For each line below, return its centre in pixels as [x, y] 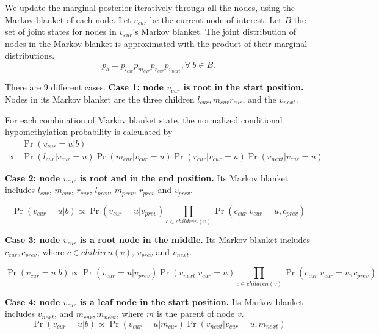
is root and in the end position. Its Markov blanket [184, 177]
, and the [259, 99]
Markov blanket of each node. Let [68, 19]
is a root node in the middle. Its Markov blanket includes [195, 240]
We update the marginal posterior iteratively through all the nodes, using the [150, 7]
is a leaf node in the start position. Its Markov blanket [191, 301]
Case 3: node [33, 240]
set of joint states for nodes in [61, 31]
